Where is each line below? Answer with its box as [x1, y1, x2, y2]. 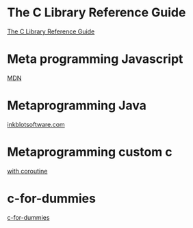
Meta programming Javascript [7, 51, 183, 67]
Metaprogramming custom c [7, 145, 172, 160]
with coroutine [7, 167, 48, 175]
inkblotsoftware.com [7, 120, 65, 128]
